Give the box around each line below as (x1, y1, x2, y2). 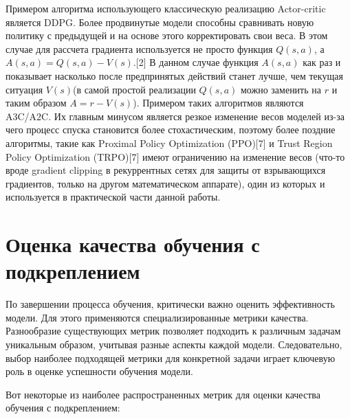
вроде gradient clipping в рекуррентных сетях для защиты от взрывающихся (6, 163, 326, 177)
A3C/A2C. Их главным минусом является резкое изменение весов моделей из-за (6, 109, 344, 123)
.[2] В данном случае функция (133, 55, 259, 69)
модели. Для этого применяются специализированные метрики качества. (6, 310, 309, 324)
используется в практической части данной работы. (6, 190, 221, 204)
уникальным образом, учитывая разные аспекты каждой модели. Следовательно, (6, 337, 342, 351)
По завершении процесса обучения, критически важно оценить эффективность (6, 297, 335, 311)
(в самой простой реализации (72, 82, 196, 96)
